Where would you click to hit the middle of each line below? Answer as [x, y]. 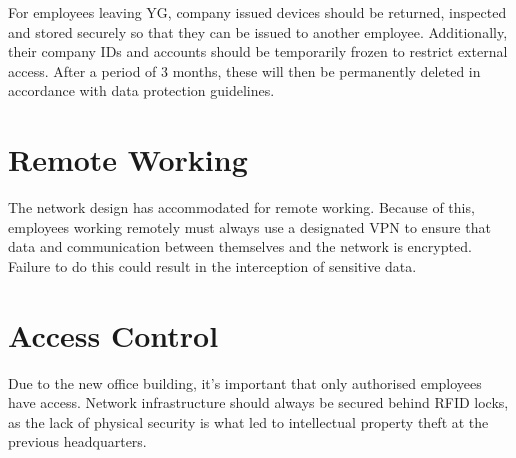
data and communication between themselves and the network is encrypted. [240, 246]
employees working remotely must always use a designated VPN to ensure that [249, 226]
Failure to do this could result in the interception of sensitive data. [212, 265]
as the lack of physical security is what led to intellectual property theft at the [248, 421]
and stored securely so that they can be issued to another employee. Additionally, [258, 31]
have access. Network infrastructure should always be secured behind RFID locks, [258, 402]
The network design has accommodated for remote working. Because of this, [241, 207]
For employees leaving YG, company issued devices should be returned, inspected [257, 12]
